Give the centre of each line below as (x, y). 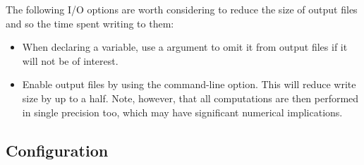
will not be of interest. (70, 60)
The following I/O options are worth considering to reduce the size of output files (182, 9)
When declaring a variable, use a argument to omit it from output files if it (185, 47)
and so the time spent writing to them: (90, 23)
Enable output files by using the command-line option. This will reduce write (189, 84)
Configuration (57, 150)
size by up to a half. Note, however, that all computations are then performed (190, 98)
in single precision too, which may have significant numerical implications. (182, 112)
